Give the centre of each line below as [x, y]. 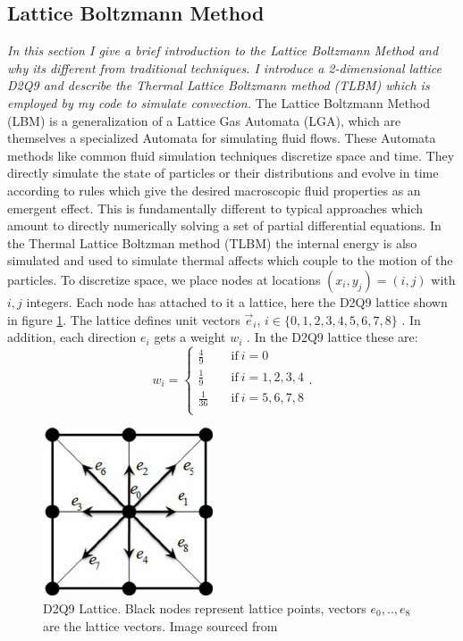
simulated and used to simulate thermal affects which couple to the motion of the [230, 260]
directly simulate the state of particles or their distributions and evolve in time [223, 173]
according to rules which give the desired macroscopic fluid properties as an [214, 190]
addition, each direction [72, 337]
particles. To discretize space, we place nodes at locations [164, 279]
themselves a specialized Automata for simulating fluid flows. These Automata [222, 138]
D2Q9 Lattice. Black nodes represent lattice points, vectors [205, 608]
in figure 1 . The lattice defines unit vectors [124, 319]
